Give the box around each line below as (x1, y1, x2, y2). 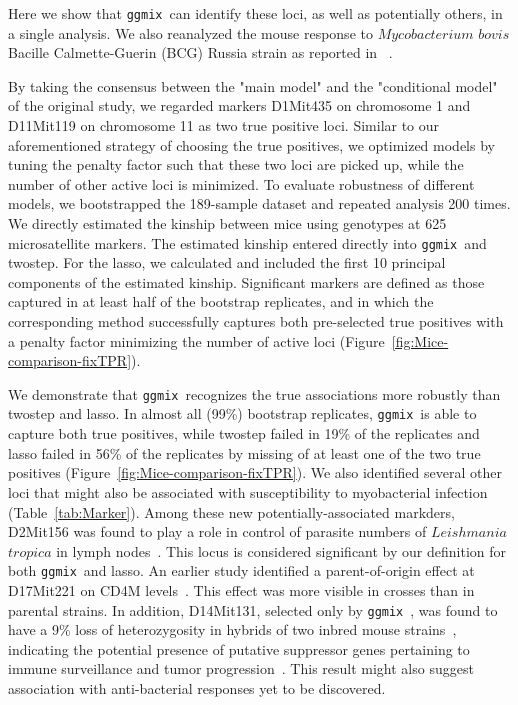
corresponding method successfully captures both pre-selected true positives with (8, 311, 504, 332)
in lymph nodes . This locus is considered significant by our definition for (56, 540, 507, 561)
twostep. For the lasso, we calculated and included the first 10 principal (8, 252, 446, 273)
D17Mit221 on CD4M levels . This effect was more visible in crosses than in (8, 579, 475, 600)
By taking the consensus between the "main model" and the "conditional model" (8, 75, 498, 96)
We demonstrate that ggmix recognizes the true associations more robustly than (8, 383, 501, 404)
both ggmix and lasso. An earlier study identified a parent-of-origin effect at (8, 560, 475, 581)
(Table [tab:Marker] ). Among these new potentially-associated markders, (8, 501, 455, 522)
